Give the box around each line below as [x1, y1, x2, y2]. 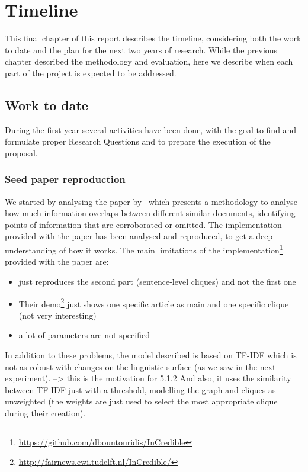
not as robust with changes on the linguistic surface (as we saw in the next [5, 360, 276, 373]
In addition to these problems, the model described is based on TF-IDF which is [5, 348, 297, 361]
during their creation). [5, 406, 86, 419]
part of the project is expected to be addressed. [5, 66, 177, 79]
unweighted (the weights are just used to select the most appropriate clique [5, 395, 278, 407]
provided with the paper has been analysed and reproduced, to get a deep [5, 230, 273, 242]
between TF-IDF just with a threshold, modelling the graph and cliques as [5, 383, 276, 396]
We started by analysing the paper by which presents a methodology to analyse [5, 195, 298, 207]
